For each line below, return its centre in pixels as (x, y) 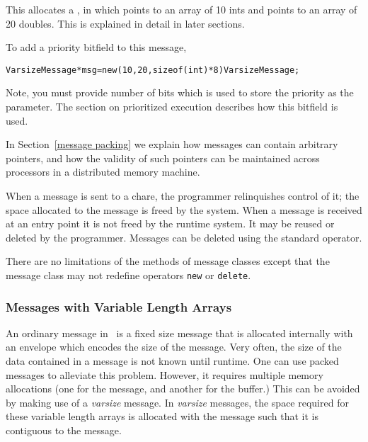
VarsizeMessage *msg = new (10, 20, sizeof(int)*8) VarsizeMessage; (153, 70)
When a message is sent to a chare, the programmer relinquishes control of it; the (183, 195)
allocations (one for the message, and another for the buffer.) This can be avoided (183, 389)
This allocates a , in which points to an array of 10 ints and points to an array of (182, 9)
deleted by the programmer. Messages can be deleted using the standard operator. (184, 237)
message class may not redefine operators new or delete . (128, 274)
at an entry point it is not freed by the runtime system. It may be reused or (170, 223)
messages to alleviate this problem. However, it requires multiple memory (165, 374)
